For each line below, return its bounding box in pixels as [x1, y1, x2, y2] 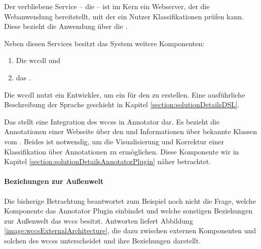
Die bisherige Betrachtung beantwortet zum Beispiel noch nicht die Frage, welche [4, 195, 256, 206]
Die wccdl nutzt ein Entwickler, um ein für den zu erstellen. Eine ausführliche [4, 89, 245, 100]
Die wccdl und [16, 55, 61, 66]
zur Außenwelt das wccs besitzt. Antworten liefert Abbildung [4, 215, 193, 226]
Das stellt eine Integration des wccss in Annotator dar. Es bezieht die [4, 116, 220, 127]
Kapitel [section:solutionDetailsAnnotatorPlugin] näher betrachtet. [4, 156, 211, 167]
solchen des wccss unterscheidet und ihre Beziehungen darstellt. [4, 235, 201, 245]
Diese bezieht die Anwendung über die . [4, 21, 128, 32]
